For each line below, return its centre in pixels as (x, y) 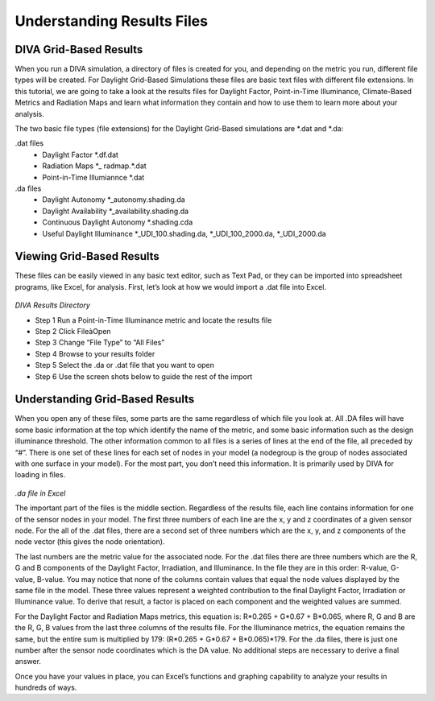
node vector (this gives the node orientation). (90, 542)
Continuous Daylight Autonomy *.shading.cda (118, 222)
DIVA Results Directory (52, 305)
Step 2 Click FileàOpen (73, 331)
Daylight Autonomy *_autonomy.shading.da (114, 200)
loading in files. (40, 475)
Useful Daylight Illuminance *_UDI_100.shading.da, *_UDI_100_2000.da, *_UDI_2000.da (184, 233)
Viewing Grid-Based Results (87, 256)
